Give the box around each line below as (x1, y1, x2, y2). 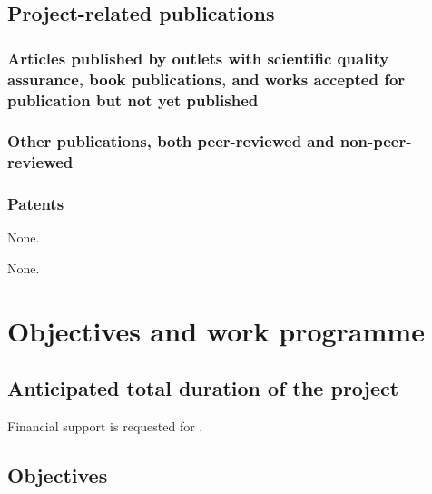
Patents (7, 193, 64, 215)
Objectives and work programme (7, 311, 425, 349)
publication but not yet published (7, 88, 259, 111)
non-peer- (339, 130, 412, 153)
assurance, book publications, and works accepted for (7, 67, 406, 90)
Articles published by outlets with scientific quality (7, 46, 389, 69)
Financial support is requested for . (7, 417, 203, 436)
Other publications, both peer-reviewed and (7, 130, 335, 153)
